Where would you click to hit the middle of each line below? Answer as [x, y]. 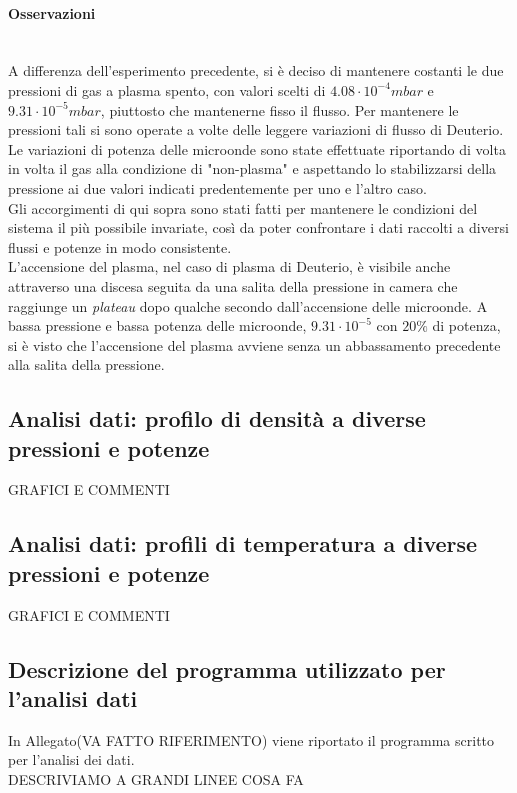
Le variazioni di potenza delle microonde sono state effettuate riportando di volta [257, 148]
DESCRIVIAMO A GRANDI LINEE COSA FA [156, 779]
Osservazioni [52, 12]
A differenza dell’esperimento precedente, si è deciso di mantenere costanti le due [256, 70]
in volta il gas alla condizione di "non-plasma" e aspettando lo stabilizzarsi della [252, 168]
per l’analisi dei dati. [71, 759]
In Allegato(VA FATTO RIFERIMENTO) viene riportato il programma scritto [251, 739]
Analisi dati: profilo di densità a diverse [217, 418]
